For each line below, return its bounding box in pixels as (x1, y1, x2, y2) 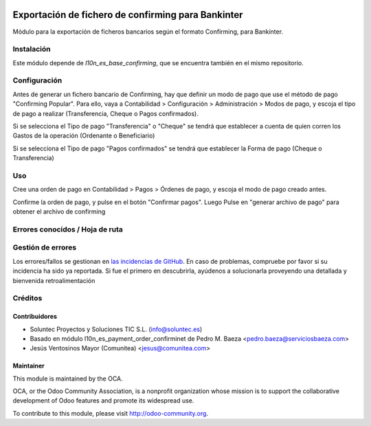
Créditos (12, 293, 43, 303)
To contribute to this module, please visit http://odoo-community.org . (12, 409, 209, 417)
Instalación (12, 45, 51, 54)
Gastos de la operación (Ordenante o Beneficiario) (12, 131, 155, 140)
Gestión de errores (12, 243, 77, 252)
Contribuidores (12, 313, 58, 321)
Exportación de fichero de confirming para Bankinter (12, 9, 243, 21)
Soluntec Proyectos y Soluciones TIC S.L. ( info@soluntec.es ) (30, 325, 203, 333)
